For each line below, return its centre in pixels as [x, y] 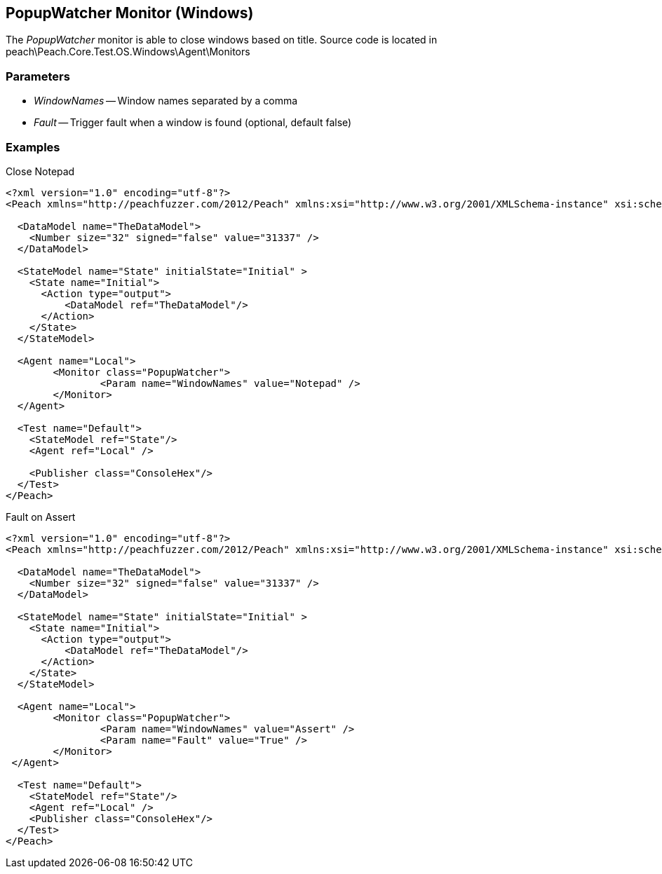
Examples [33, 147]
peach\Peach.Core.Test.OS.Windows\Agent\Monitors [128, 52]
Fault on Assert [41, 517]
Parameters [38, 76]
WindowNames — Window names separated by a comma [166, 101]
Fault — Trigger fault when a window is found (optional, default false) [193, 123]
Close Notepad [40, 171]
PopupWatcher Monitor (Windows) [130, 13]
